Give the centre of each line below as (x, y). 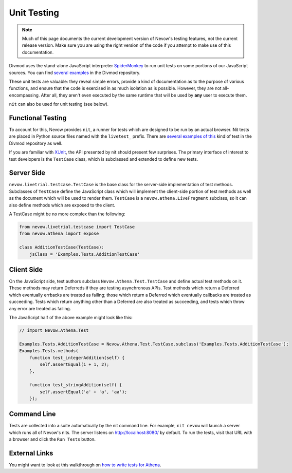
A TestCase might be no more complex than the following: (67, 214)
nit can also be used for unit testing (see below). (59, 104)
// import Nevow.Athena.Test (54, 330)
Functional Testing (38, 118)
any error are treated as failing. (40, 308)
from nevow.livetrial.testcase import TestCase (77, 227)
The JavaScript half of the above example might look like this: (71, 317)
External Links (31, 453)
